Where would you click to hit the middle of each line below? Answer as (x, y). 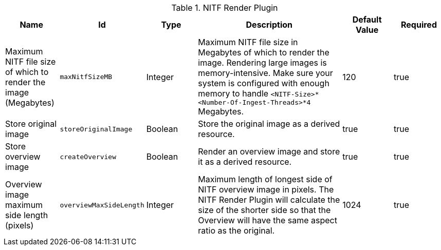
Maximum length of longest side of (265, 179)
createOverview (88, 157)
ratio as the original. (236, 230)
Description (269, 25)
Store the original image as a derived (269, 124)
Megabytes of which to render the (264, 52)
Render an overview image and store (269, 151)
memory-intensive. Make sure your (265, 73)
